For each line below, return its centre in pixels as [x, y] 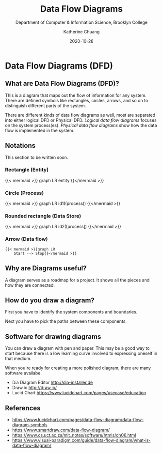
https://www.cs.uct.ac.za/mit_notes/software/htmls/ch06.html [74, 435]
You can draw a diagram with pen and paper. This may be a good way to [77, 348]
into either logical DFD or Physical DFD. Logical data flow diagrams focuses [81, 120]
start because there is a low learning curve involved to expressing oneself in [81, 353]
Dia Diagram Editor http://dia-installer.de [52, 383]
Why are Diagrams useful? [46, 268]
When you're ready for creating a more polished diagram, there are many [78, 368]
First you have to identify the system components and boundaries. [71, 312]
